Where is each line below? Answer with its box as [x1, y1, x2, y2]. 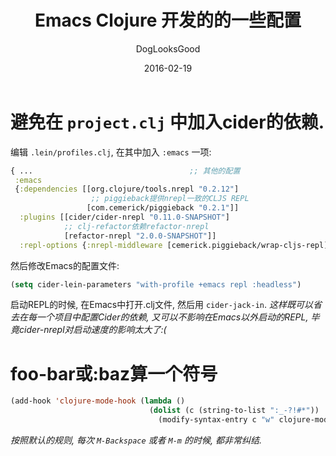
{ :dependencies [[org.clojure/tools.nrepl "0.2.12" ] [14, 184, 240, 195]
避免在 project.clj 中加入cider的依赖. [10, 111, 325, 133]
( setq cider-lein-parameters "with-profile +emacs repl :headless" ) [10, 279, 302, 290]
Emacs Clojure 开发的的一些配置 [34, 9, 302, 32]
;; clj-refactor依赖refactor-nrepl [63, 221, 210, 231]
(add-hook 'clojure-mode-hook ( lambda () [10, 396, 186, 406]
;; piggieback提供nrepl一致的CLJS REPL [90, 194, 250, 204]
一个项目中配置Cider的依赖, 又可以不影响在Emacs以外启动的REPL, [36, 311, 309, 323]
